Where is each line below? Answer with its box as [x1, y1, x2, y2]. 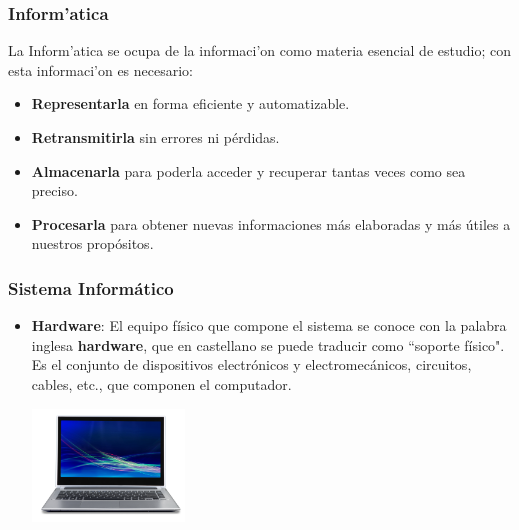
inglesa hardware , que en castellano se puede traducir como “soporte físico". [31, 334, 505, 355]
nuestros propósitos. [31, 233, 154, 254]
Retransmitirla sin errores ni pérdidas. [31, 127, 280, 147]
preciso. [31, 180, 78, 201]
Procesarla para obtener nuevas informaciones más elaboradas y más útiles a [31, 213, 511, 234]
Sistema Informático [8, 275, 174, 300]
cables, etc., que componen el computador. [31, 373, 292, 394]
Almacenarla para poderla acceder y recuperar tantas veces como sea [31, 160, 466, 181]
